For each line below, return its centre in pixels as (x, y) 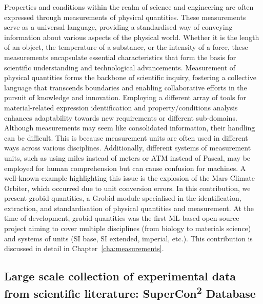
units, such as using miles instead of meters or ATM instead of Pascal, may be (127, 157)
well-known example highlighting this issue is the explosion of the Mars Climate (129, 178)
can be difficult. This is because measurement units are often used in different (126, 137)
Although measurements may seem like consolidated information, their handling (130, 128)
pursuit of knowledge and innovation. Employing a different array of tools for (125, 97)
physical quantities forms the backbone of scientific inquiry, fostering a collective (130, 77)
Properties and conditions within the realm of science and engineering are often (129, 7)
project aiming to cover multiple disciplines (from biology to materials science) (128, 228)
